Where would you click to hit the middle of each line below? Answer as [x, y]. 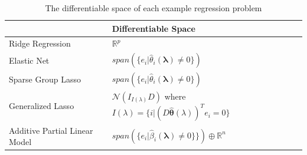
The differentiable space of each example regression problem [153, 8]
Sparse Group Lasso [45, 79]
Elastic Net [29, 60]
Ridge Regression [40, 43]
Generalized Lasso [42, 106]
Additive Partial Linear [51, 130]
